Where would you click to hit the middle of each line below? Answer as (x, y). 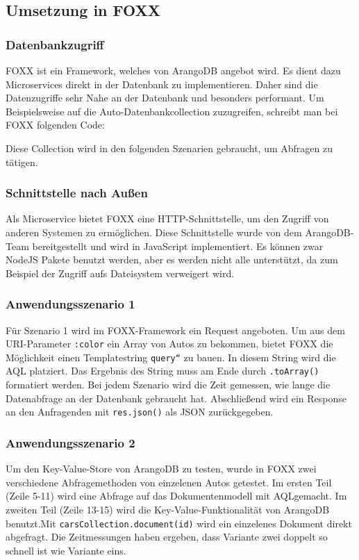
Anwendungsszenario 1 (70, 304)
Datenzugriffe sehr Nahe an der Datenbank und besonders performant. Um (165, 98)
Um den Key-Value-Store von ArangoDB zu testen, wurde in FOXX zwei (161, 469)
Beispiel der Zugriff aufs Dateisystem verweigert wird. (120, 273)
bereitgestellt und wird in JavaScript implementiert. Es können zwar (178, 246)
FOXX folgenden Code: (55, 125)
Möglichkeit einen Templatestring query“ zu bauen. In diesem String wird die (171, 357)
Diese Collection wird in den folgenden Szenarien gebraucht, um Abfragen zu (169, 148)
